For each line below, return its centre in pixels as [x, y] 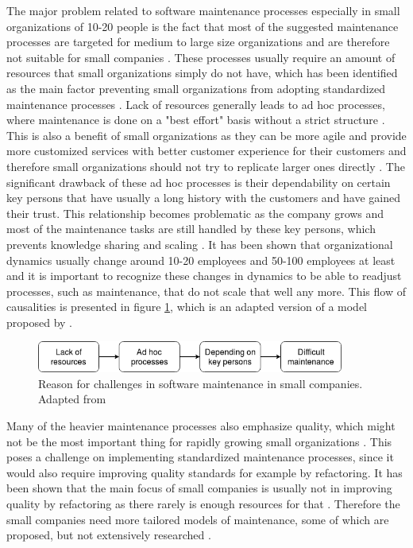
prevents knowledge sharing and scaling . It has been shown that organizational [200, 244]
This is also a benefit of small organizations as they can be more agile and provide [206, 135]
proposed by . [39, 322]
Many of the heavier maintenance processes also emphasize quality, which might [201, 425]
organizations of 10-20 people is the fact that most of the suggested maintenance [203, 26]
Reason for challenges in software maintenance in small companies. [201, 383]
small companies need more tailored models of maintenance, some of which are [198, 519]
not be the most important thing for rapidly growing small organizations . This [199, 441]
